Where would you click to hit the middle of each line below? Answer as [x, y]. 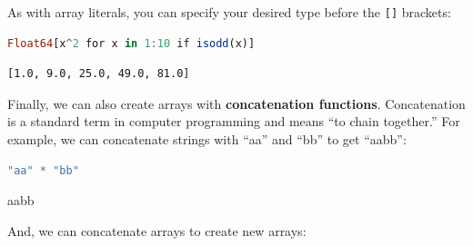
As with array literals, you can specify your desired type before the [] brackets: [229, 12]
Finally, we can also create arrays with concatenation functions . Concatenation [236, 103]
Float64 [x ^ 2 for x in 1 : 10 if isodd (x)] [131, 43]
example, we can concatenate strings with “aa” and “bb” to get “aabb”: [207, 139]
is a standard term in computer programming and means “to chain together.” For [234, 121]
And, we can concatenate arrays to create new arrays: [157, 230]
